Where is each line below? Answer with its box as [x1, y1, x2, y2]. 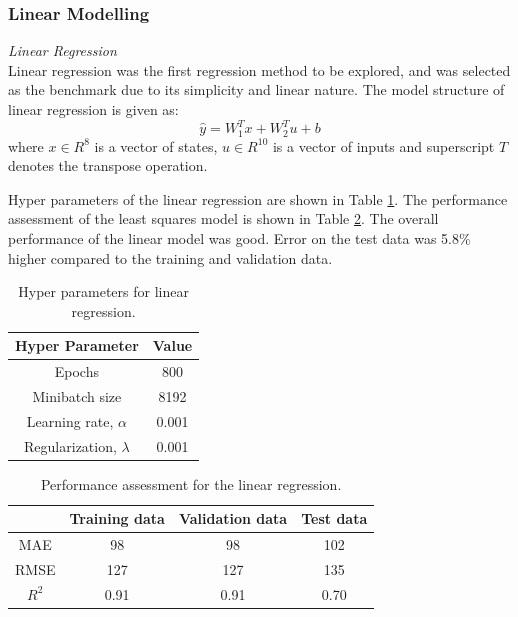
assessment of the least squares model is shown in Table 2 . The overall [8, 208, 439, 229]
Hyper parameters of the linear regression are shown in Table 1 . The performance [8, 188, 508, 209]
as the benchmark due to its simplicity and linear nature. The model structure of [8, 79, 505, 100]
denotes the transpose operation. [8, 155, 208, 176]
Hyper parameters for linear [18, 281, 189, 302]
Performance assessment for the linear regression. [40, 473, 342, 494]
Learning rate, [26, 410, 114, 431]
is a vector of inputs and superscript [272, 135, 495, 156]
